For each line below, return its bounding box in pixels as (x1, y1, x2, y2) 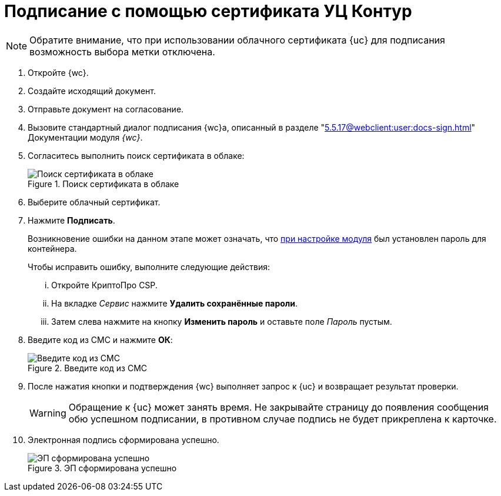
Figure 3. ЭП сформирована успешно (28, 462, 177, 473)
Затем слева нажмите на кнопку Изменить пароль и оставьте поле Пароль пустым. (51, 316, 392, 327)
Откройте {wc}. (28, 67, 89, 78)
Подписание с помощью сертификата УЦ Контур (4, 1, 412, 21)
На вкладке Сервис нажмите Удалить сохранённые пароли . (51, 298, 298, 308)
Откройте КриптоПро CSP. (51, 279, 158, 290)
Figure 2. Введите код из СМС (28, 362, 148, 373)
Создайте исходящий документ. (28, 85, 156, 96)
